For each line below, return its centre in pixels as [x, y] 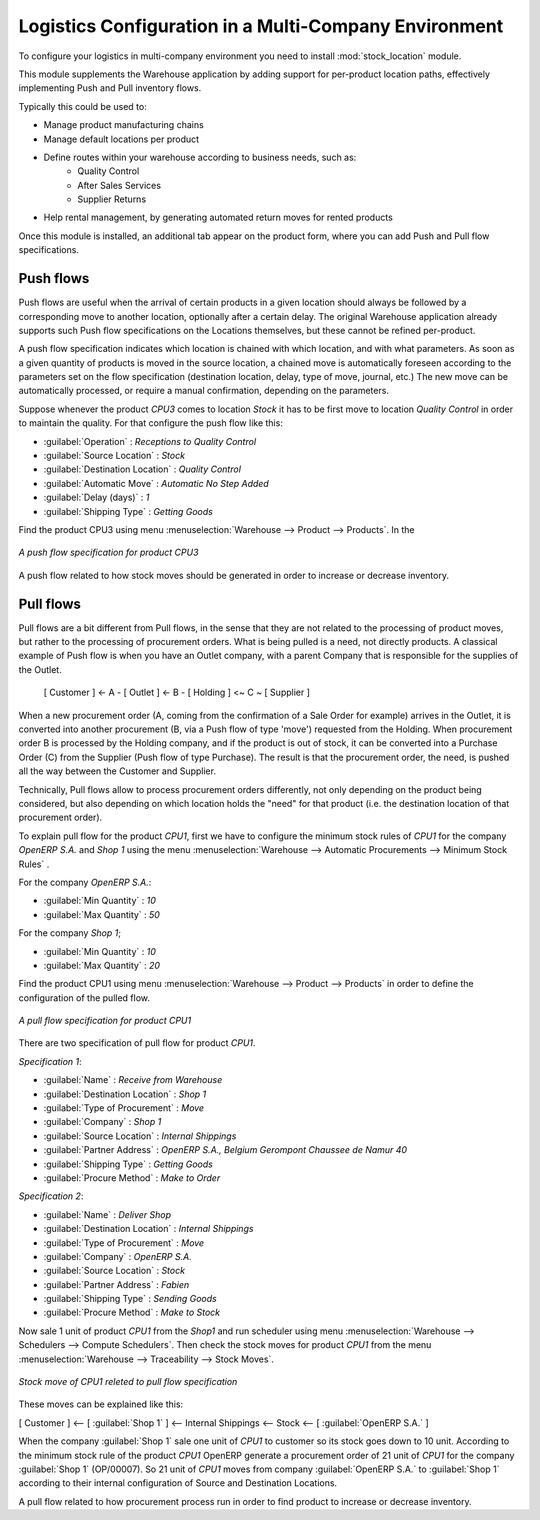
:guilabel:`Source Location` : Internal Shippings [140, 1136]
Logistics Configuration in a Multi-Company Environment [261, 26]
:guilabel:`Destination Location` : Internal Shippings [148, 1229]
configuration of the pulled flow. [84, 997]
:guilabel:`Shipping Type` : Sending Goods [130, 1299]
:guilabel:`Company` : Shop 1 [102, 1122]
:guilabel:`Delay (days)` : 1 [96, 497]
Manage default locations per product [121, 139]
